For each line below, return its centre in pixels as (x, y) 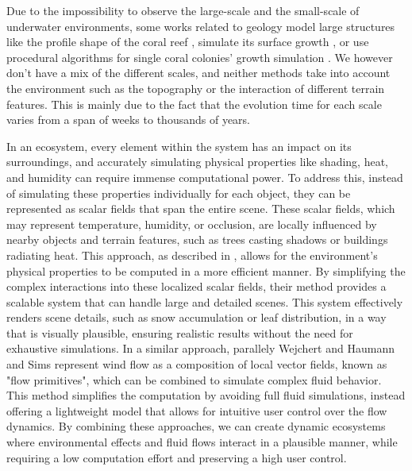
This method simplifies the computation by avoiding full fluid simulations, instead (206, 395)
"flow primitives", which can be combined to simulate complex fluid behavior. (194, 379)
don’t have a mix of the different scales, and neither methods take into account (198, 73)
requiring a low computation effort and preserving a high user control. (177, 457)
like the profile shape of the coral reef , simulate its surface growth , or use (188, 42)
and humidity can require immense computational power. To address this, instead (205, 177)
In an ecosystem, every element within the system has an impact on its (179, 146)
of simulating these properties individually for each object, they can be (179, 193)
